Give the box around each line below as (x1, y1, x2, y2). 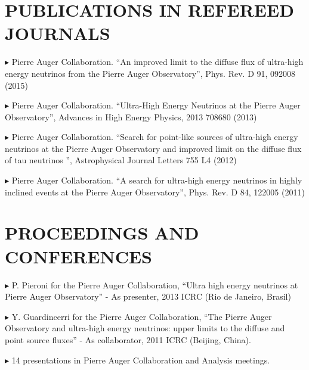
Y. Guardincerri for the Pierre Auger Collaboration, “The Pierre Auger (11, 310, 272, 322)
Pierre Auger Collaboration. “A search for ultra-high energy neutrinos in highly (11, 174, 302, 186)
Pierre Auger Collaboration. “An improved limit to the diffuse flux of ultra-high (11, 55, 304, 68)
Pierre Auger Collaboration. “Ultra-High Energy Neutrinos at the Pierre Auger (11, 99, 301, 111)
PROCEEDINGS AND (5, 220, 199, 245)
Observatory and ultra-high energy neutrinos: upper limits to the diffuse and (5, 322, 285, 334)
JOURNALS (5, 21, 110, 45)
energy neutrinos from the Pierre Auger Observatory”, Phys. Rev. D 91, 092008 (5, 67, 296, 79)
